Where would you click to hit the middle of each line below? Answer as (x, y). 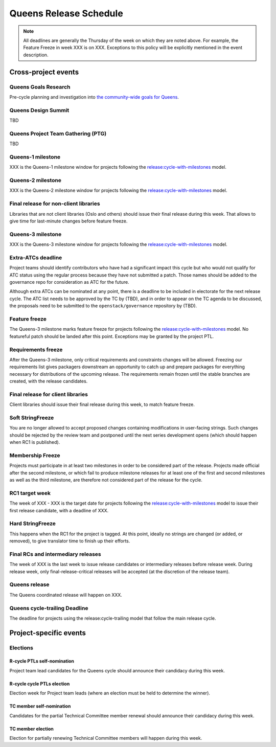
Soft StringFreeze (32, 418)
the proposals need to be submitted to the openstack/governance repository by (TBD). (103, 306)
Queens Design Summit (39, 110)
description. (36, 55)
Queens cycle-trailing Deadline (49, 608)
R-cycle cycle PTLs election (40, 684)
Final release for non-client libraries (55, 203)
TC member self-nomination (40, 706)
